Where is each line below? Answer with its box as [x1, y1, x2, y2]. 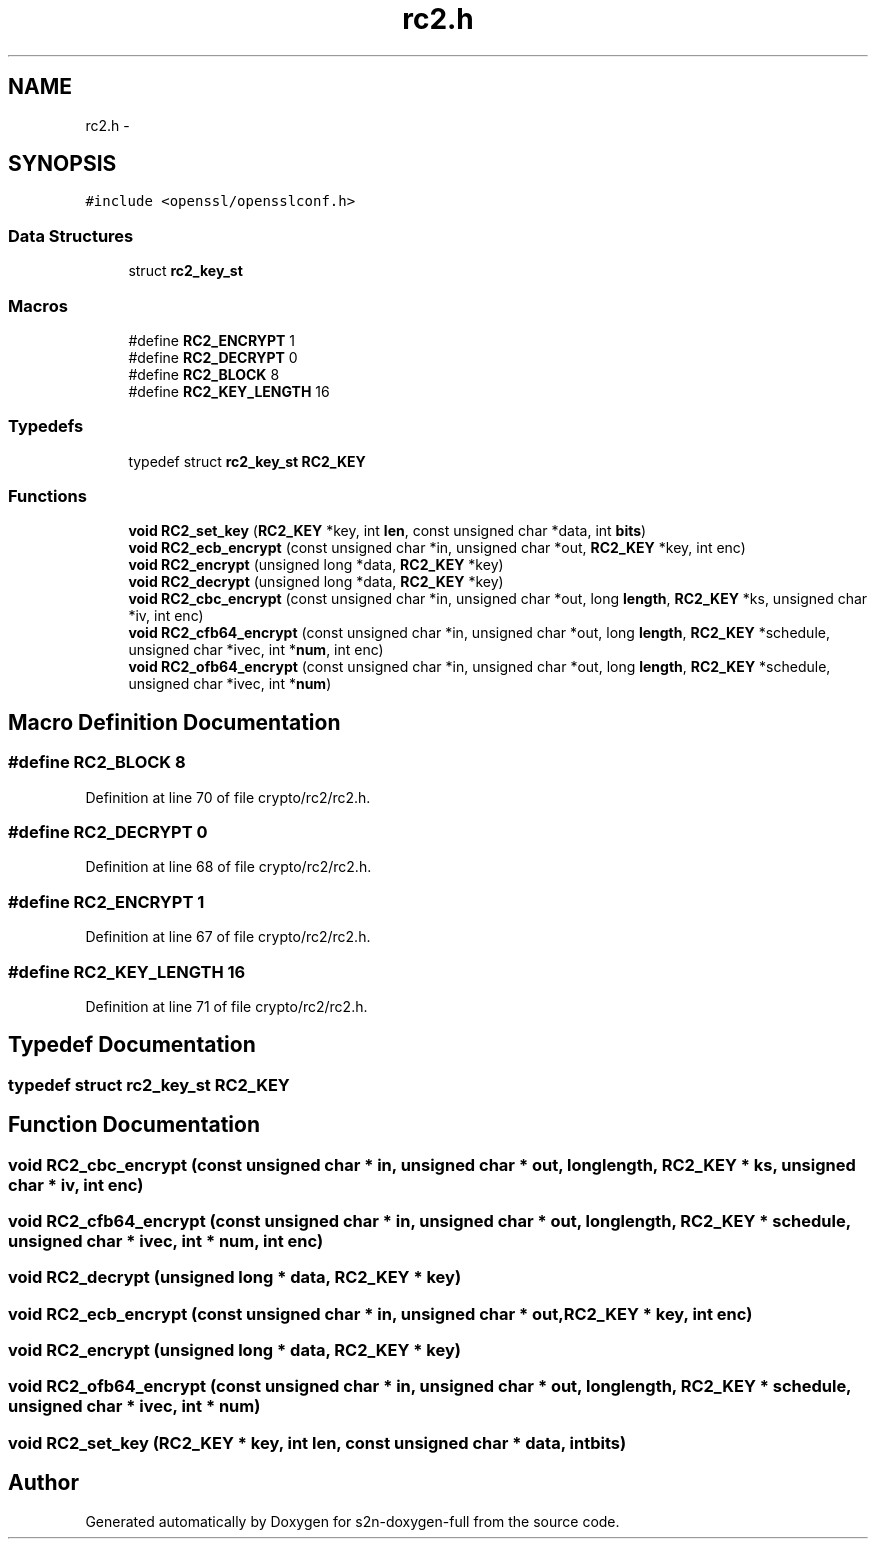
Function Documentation [8, 1112, 260, 1138]
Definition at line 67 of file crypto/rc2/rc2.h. [85, 928, 371, 946]
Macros [8, 295, 68, 316]
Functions [8, 486, 87, 507]
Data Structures [8, 225, 134, 246]
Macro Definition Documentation [8, 709, 341, 735]
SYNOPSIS [8, 151, 117, 177]
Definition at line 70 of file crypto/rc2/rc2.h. [85, 788, 371, 806]
